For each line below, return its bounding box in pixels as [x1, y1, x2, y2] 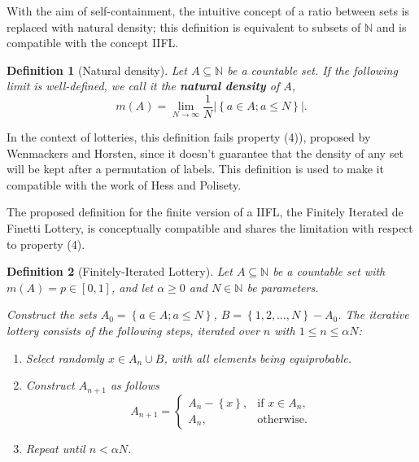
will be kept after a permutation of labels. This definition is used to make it [7, 160, 384, 177]
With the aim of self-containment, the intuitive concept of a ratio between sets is [7, 2, 409, 19]
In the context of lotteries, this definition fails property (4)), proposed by [7, 129, 371, 146]
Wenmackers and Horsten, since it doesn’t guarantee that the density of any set [7, 144, 404, 161]
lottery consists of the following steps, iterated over [7, 321, 260, 338]
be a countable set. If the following [227, 61, 398, 78]
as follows [110, 377, 159, 394]
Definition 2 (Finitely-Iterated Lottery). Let [7, 263, 233, 280]
